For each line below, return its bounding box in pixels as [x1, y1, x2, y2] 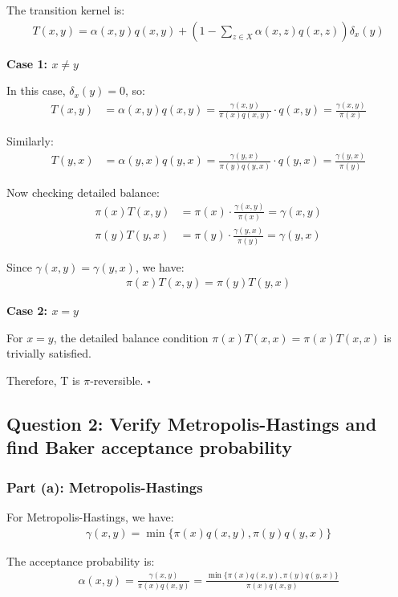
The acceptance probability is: [6, 552, 155, 569]
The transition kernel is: [6, 2, 125, 18]
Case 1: [6, 55, 48, 72]
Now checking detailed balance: [6, 183, 160, 200]
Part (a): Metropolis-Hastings [6, 476, 203, 497]
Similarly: [6, 133, 54, 149]
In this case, [6, 82, 66, 99]
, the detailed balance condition [53, 329, 209, 346]
